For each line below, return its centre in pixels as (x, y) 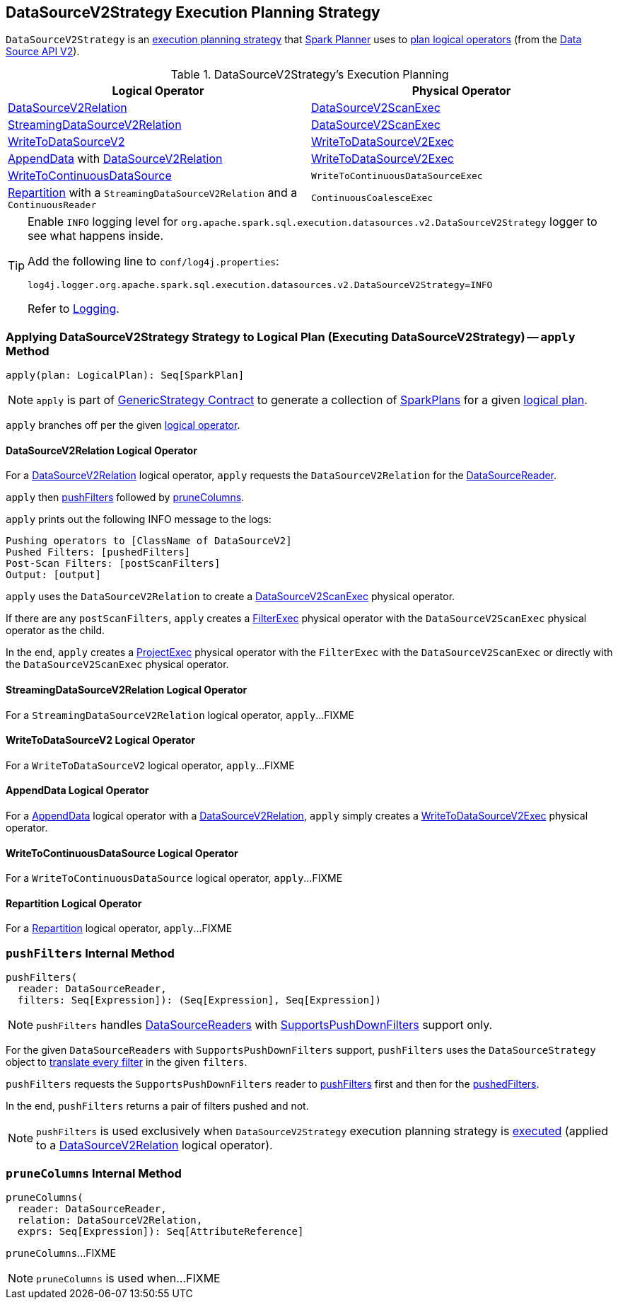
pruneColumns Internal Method (94, 1173)
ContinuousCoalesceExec (372, 198)
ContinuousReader (52, 205)
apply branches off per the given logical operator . (123, 425)
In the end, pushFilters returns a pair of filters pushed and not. (157, 1106)
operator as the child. (56, 631)
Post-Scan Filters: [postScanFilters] (113, 564)
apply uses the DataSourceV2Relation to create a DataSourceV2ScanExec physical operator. (231, 597)
